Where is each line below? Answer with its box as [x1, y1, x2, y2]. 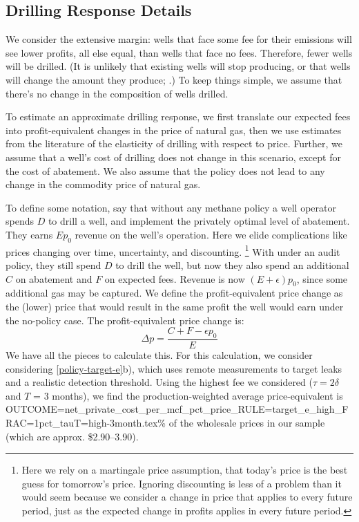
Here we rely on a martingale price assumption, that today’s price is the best [21, 463, 348, 477]
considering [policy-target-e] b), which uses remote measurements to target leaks [6, 361, 342, 375]
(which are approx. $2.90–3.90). [6, 429, 139, 443]
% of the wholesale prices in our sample [157, 415, 325, 429]
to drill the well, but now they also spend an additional [115, 257, 349, 272]
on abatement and [15, 271, 93, 286]
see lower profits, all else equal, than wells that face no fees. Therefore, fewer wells [6, 45, 353, 59]
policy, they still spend [6, 257, 101, 272]
